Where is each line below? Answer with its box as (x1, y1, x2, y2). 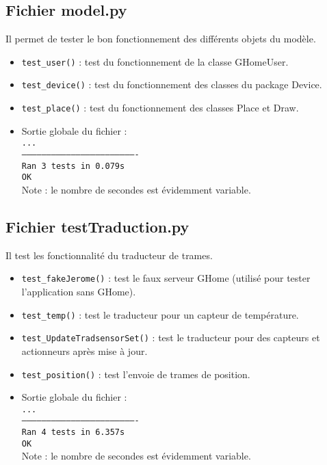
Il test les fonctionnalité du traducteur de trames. (5, 248, 213, 262)
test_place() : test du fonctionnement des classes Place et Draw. (21, 101, 299, 115)
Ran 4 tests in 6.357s (21, 427, 125, 438)
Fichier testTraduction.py (5, 215, 189, 237)
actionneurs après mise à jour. (21, 343, 148, 358)
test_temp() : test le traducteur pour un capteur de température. (21, 307, 299, 321)
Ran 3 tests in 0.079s (21, 161, 125, 171)
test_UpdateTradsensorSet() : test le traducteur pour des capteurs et (21, 330, 320, 345)
